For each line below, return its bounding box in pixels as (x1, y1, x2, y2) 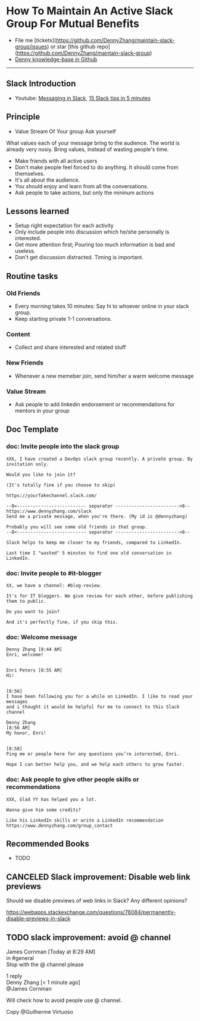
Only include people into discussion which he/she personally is (14, 228, 170, 235)
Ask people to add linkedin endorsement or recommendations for (14, 400, 175, 407)
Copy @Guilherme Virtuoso (6, 1008, 73, 1015)
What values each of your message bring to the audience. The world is (6, 139, 180, 146)
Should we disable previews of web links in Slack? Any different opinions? (6, 897, 187, 905)
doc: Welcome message (6, 633, 77, 641)
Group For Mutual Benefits (6, 17, 140, 30)
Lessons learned (6, 206, 70, 216)
